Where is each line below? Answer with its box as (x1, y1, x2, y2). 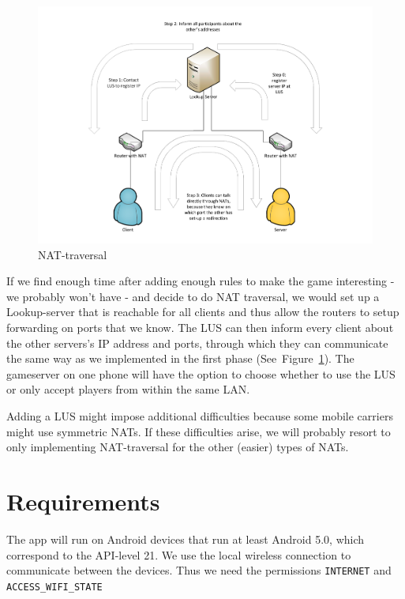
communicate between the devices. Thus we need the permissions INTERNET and (6, 562, 392, 578)
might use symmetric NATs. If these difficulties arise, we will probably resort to (6, 423, 391, 439)
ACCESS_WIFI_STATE (6, 581, 103, 593)
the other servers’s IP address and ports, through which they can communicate (6, 334, 388, 351)
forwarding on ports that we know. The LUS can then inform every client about (6, 319, 394, 336)
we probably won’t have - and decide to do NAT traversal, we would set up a (6, 288, 380, 304)
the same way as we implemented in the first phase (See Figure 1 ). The (6, 350, 354, 367)
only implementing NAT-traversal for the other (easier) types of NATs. (6, 439, 349, 455)
